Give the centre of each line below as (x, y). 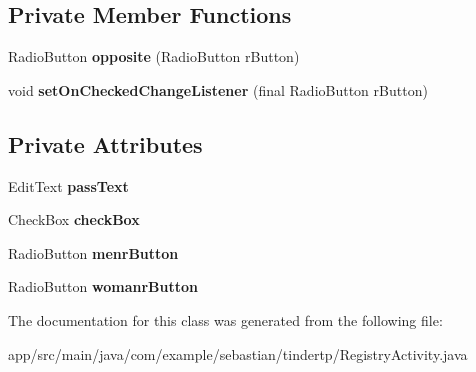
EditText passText (68, 185)
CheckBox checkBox (74, 219)
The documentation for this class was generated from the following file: (225, 319)
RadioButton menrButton (93, 252)
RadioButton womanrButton (103, 286)
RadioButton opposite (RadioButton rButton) (154, 56)
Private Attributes (105, 143)
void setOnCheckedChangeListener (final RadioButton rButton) (218, 89)
